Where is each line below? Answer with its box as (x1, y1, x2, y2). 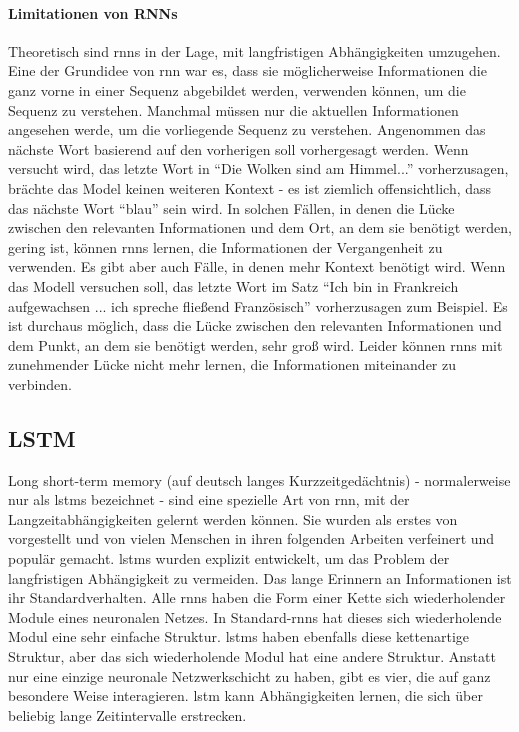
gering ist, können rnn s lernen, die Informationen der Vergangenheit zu (8, 236, 443, 257)
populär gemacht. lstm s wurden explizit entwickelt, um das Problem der (8, 548, 450, 569)
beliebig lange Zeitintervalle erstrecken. (8, 704, 247, 725)
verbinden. (8, 373, 72, 394)
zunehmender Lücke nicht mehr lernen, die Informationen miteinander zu (8, 354, 457, 375)
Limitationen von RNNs (8, 2, 178, 23)
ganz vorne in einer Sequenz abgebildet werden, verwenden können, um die (8, 79, 466, 100)
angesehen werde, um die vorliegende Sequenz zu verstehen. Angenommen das (8, 119, 486, 140)
